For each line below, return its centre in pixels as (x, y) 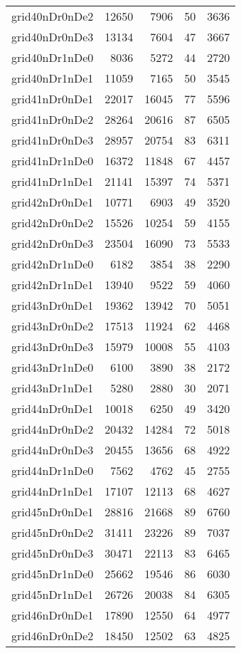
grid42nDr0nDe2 (53, 223)
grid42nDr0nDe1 (53, 202)
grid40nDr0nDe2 (53, 16)
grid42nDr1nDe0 (53, 264)
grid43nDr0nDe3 (53, 346)
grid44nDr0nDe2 (53, 429)
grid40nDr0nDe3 (53, 37)
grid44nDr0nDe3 (53, 450)
